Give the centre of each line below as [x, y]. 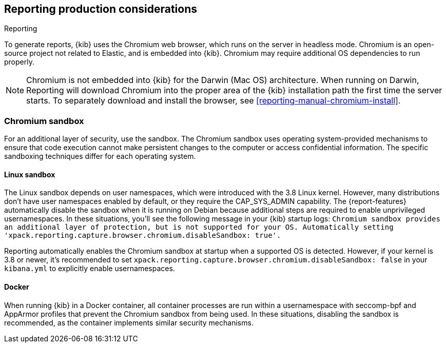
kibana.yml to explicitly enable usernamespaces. [90, 269]
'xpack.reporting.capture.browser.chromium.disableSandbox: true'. [143, 236]
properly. [19, 62]
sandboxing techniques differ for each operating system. [100, 156]
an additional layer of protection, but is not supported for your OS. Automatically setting [199, 227]
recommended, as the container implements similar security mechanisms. [129, 322]
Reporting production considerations [101, 9]
